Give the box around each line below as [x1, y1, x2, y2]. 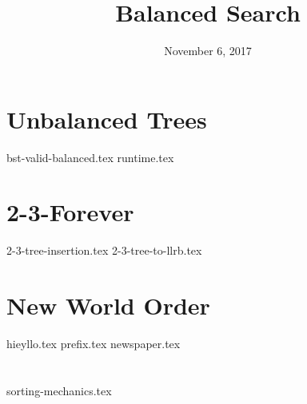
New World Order [6, 289, 210, 322]
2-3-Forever [6, 196, 134, 228]
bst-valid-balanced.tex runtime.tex [6, 149, 174, 165]
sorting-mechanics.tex [6, 382, 112, 398]
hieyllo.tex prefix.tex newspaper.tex [6, 335, 181, 352]
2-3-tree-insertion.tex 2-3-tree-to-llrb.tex [6, 242, 202, 259]
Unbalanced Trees [6, 102, 207, 135]
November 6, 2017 [164, 42, 252, 59]
